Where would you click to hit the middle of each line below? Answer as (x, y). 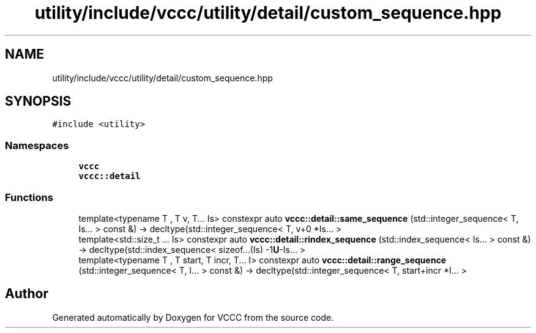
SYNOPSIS (38, 101)
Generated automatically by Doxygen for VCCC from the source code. (193, 317)
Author (27, 294)
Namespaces (37, 145)
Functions (29, 197)
